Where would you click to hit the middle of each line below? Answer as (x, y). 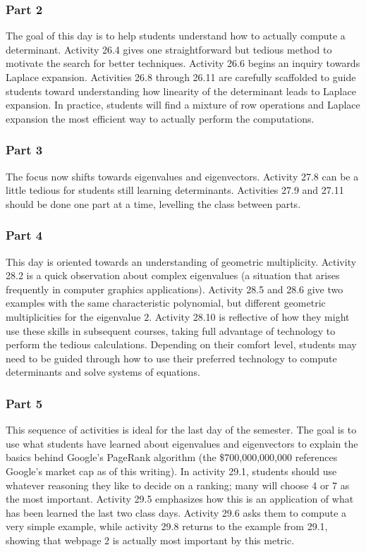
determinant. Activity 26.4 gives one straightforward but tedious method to (169, 49)
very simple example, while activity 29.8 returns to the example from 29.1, (167, 526)
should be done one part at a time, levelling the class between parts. (153, 203)
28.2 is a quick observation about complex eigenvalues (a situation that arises (173, 275)
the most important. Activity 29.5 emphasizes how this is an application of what (180, 499)
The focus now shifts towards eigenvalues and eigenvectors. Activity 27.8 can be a (182, 176)
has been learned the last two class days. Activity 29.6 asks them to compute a (176, 512)
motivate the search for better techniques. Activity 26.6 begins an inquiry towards (183, 63)
